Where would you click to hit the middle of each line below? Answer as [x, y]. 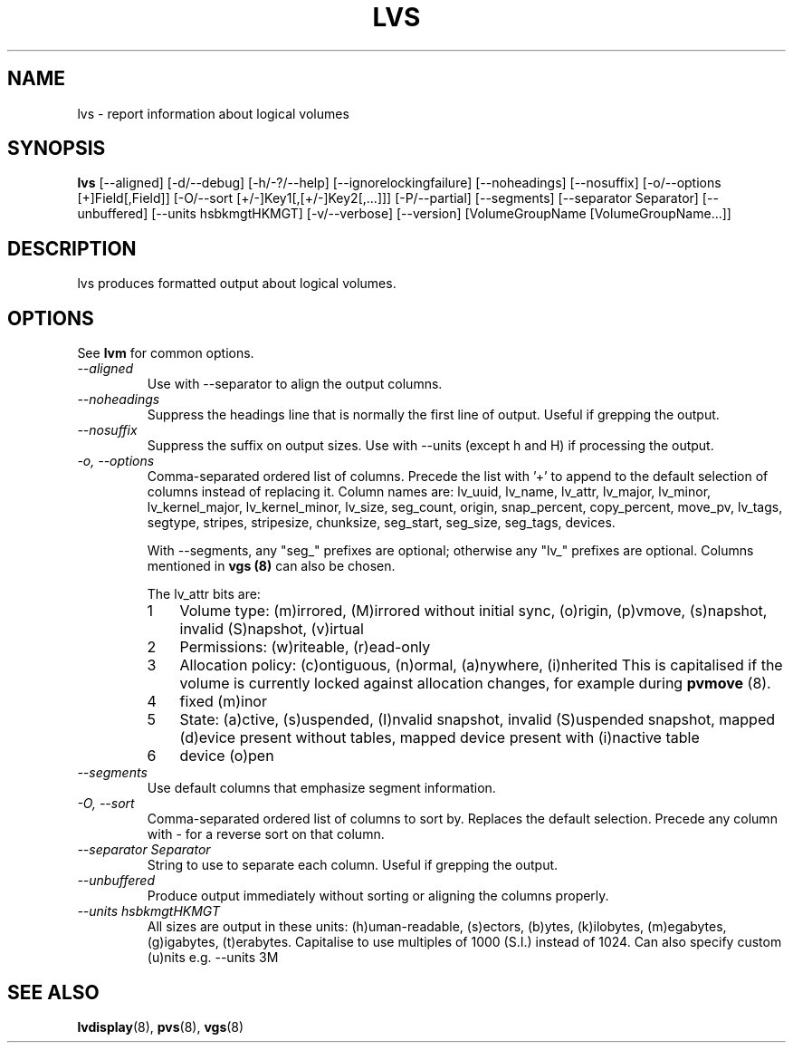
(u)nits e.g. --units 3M [213, 958]
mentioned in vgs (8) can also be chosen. [271, 566]
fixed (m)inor [223, 702]
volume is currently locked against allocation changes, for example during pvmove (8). [475, 684]
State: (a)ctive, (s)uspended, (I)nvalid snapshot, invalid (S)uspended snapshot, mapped [478, 720]
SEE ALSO [53, 992]
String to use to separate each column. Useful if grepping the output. [353, 865]
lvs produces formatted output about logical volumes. [237, 284]
